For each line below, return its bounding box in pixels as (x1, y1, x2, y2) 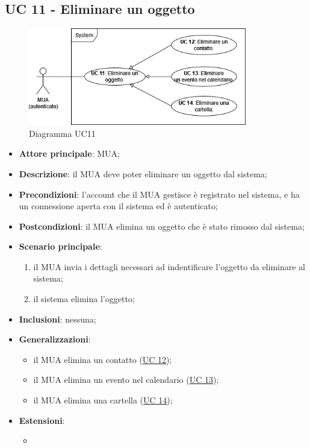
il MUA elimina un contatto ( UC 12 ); (33, 353, 172, 365)
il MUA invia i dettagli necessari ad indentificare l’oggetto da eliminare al (33, 260, 305, 273)
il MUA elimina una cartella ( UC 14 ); (33, 394, 173, 406)
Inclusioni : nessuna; (19, 312, 96, 325)
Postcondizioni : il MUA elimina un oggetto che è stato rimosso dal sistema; (19, 219, 305, 232)
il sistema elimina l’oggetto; (33, 292, 135, 305)
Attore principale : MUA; (19, 147, 120, 160)
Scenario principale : (19, 240, 102, 253)
